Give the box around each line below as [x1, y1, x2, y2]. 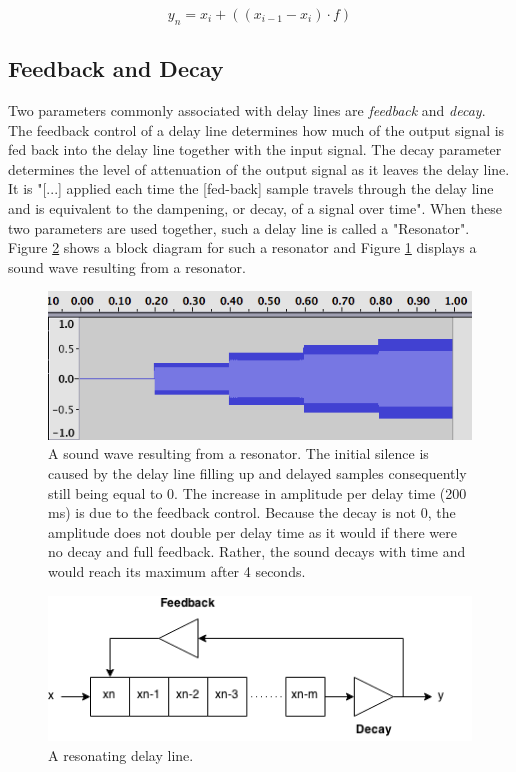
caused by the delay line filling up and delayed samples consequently [48, 462, 467, 483]
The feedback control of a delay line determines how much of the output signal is [8, 119, 505, 140]
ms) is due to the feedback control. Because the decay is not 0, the [48, 502, 456, 523]
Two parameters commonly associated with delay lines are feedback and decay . [8, 100, 486, 120]
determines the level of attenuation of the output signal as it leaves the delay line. [8, 158, 510, 179]
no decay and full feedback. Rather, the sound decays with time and [48, 541, 466, 562]
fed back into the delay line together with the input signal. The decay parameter [8, 139, 502, 160]
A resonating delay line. [48, 744, 194, 765]
